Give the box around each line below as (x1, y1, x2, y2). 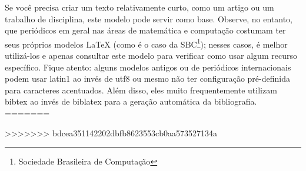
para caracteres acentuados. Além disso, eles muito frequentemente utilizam (5, 83, 277, 96)
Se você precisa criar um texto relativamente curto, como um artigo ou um (5, 1, 274, 13)
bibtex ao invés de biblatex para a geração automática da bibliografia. (5, 95, 257, 108)
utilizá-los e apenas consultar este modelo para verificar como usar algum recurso (5, 49, 297, 62)
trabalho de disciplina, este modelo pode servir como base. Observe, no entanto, (5, 12, 292, 25)
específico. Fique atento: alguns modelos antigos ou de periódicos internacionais (5, 61, 291, 73)
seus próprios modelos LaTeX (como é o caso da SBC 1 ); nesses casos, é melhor (5, 36, 288, 50)
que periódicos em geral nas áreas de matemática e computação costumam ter (5, 24, 286, 36)
